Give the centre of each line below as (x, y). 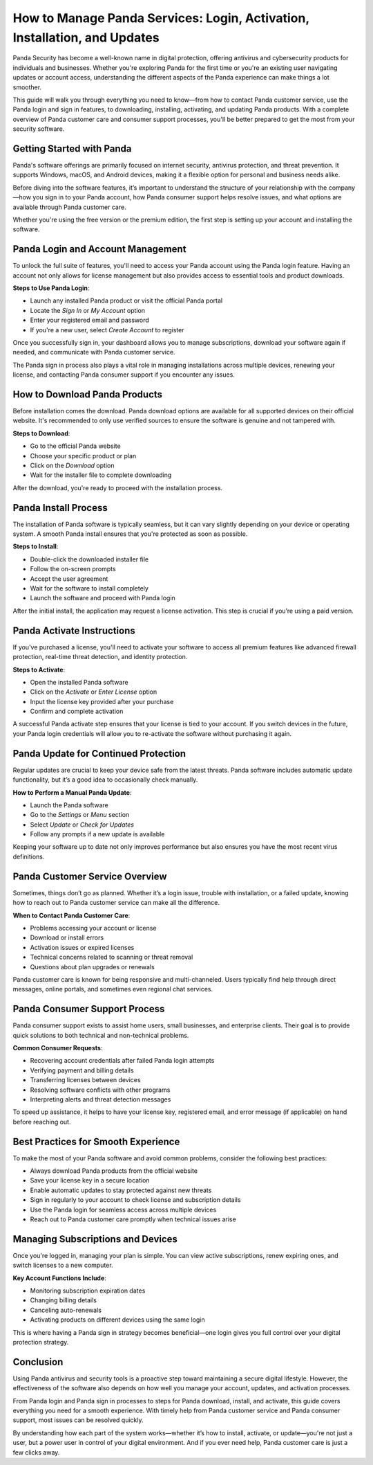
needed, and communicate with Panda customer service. (94, 352)
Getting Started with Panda (72, 149)
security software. (39, 129)
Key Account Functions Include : (59, 1278)
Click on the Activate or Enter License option (94, 692)
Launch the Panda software (69, 805)
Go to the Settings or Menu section (80, 815)
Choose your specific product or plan (83, 456)
